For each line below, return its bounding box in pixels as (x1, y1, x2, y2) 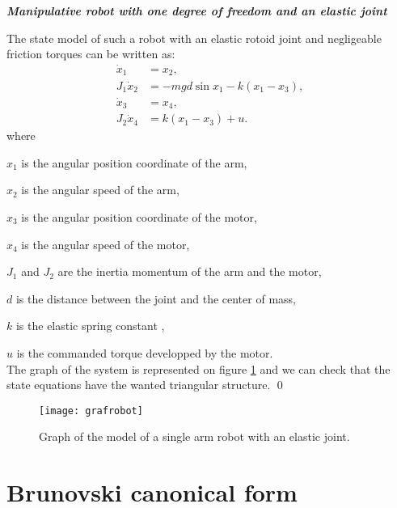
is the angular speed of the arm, (21, 181, 179, 198)
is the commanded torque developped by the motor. (16, 345, 273, 361)
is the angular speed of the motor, (21, 235, 190, 252)
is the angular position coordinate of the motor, (21, 209, 257, 226)
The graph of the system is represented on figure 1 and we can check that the (6, 360, 391, 377)
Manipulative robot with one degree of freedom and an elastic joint (6, 2, 387, 19)
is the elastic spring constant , (15, 317, 165, 334)
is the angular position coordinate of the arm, (21, 154, 247, 171)
